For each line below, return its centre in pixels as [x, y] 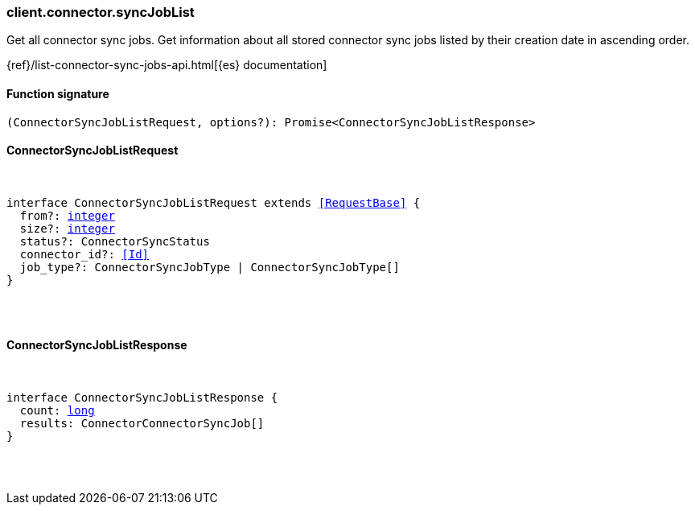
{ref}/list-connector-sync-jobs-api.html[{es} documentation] [167, 65]
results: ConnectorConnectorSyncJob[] [142, 424]
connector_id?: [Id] [84, 254]
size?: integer [67, 228]
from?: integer [67, 215]
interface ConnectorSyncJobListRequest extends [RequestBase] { [214, 202]
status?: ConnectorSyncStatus [115, 241]
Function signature [58, 93]
